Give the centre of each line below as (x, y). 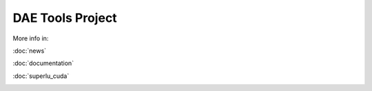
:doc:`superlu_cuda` (41, 76)
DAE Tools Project (65, 18)
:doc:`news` (30, 51)
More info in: (31, 38)
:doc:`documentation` (43, 63)
